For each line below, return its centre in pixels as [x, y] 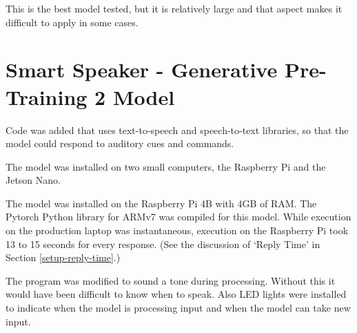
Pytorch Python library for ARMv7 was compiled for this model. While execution [178, 217]
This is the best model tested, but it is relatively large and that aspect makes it [174, 8]
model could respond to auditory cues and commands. [120, 143]
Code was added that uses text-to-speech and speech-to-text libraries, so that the [177, 130]
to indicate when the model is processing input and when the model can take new [178, 308]
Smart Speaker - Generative [142, 69]
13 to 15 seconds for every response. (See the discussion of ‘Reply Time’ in [163, 244]
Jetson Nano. [33, 180]
